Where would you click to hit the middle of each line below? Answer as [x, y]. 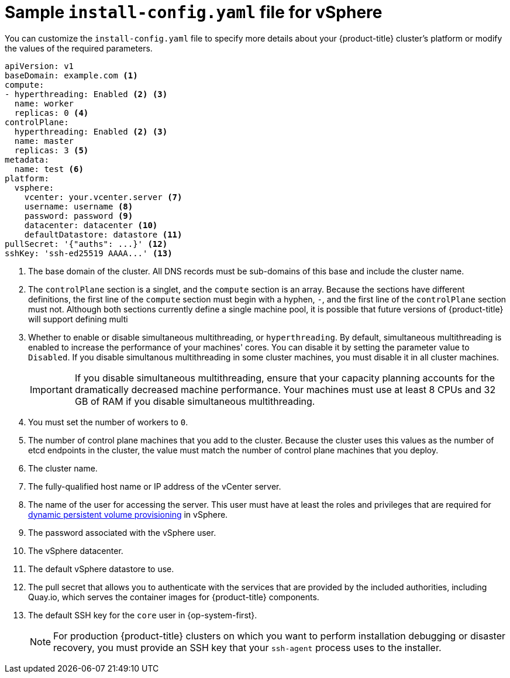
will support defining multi [78, 319]
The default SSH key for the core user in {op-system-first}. [143, 615]
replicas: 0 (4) [51, 113]
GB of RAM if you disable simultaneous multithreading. [195, 401]
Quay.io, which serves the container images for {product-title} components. [174, 597]
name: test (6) [49, 169]
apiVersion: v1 [39, 66]
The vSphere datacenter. [76, 550]
